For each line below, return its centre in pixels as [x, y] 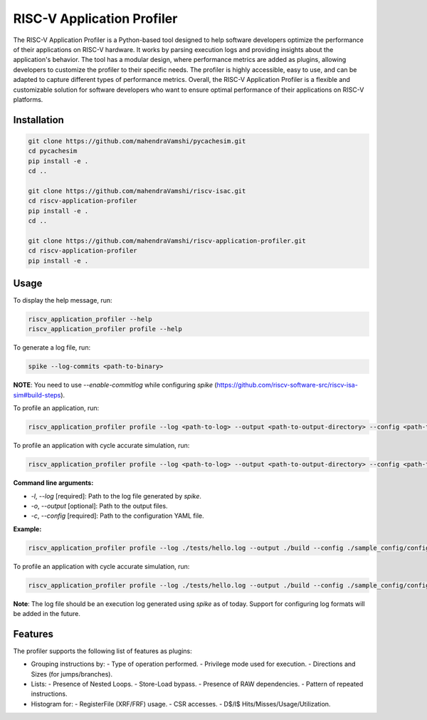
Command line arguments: [53, 483]
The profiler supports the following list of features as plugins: [102, 651]
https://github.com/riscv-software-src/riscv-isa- [288, 385]
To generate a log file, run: [52, 348]
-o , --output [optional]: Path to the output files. [99, 506]
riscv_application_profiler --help [90, 319]
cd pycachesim [53, 151]
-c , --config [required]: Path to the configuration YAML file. [117, 516]
